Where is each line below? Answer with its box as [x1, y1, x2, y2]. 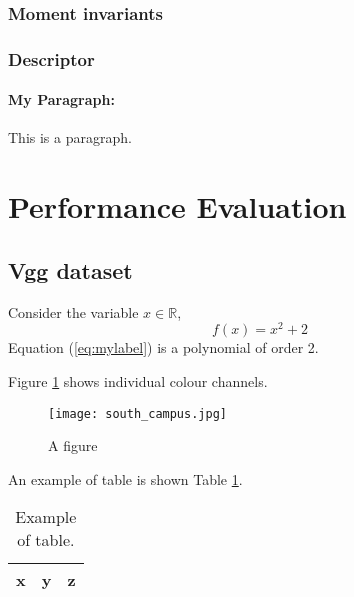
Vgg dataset [8, 254, 133, 285]
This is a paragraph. [8, 127, 132, 148]
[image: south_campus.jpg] [48, 406, 227, 421]
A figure [48, 435, 98, 456]
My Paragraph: [8, 89, 115, 110]
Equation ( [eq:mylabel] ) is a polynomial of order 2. [8, 337, 319, 358]
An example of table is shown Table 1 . [8, 468, 243, 489]
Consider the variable [8, 301, 139, 322]
